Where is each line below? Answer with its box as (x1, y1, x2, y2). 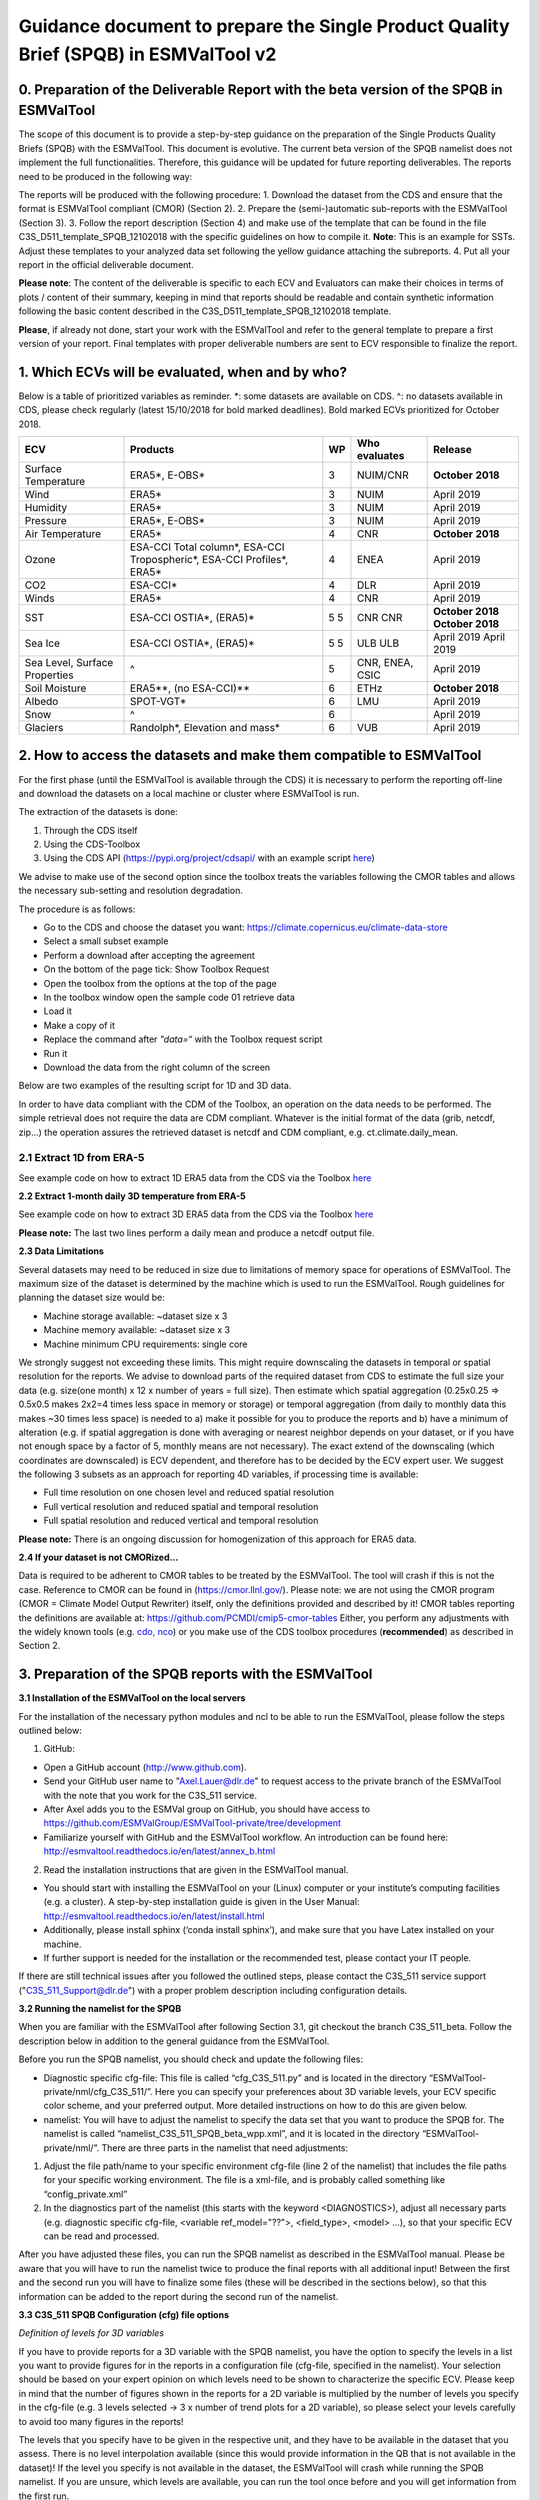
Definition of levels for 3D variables (18, 2327, 165, 2339)
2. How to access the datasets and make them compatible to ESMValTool (18, 747, 482, 764)
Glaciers (24, 721, 64, 734)
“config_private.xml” (43, 2188, 128, 2200)
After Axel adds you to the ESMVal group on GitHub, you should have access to (43, 1803, 370, 1815)
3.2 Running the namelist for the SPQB (18, 2003, 182, 2015)
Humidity (24, 501, 68, 514)
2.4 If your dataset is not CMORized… (18, 1551, 179, 1564)
